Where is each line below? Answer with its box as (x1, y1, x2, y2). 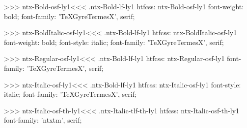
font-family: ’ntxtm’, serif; (4, 115, 82, 125)
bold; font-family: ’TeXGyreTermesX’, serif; (4, 11, 135, 21)
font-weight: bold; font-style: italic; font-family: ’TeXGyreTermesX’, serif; (4, 37, 224, 47)
